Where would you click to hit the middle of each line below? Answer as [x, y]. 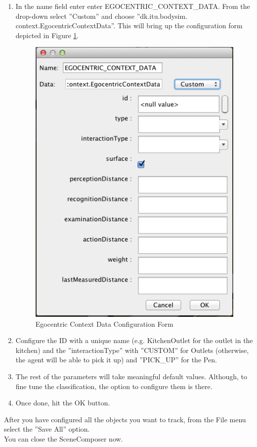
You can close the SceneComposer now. [64, 438]
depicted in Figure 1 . [47, 35]
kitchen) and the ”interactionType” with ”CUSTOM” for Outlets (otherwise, [132, 350]
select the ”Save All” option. [47, 429]
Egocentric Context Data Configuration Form [104, 323]
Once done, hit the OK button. [63, 403]
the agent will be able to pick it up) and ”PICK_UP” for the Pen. [116, 360]
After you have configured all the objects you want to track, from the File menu [125, 419]
